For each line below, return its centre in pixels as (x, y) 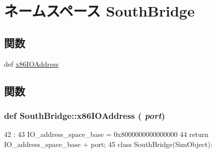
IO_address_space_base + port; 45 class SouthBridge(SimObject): (108, 144)
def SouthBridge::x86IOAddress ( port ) (85, 115)
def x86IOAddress (31, 63)
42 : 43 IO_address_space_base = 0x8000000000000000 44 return (106, 134)
